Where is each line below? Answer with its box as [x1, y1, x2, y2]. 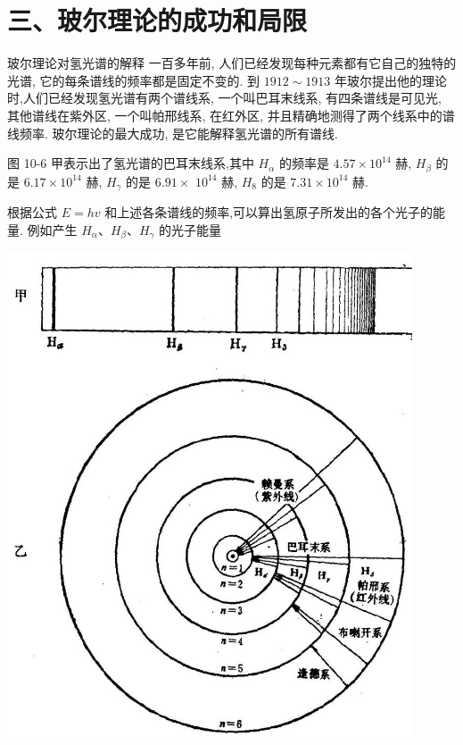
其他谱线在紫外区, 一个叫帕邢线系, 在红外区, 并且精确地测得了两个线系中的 [7, 105, 442, 124]
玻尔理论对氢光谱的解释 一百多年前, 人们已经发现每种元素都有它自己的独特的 [7, 54, 457, 72]
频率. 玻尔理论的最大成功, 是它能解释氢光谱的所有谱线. [19, 123, 338, 142]
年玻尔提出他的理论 [335, 71, 448, 89]
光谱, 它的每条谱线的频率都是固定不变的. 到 [7, 71, 260, 89]
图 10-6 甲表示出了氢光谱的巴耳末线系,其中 [7, 154, 254, 172]
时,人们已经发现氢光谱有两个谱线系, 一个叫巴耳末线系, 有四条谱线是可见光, [7, 88, 442, 107]
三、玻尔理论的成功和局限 [7, 2, 308, 38]
